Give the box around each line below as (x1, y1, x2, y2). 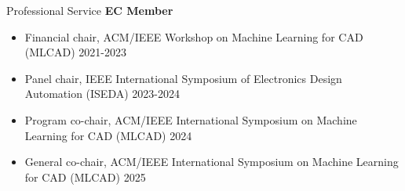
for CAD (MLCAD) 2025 (24, 168, 146, 185)
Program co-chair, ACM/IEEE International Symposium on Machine (24, 111, 357, 128)
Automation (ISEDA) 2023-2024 (24, 85, 180, 102)
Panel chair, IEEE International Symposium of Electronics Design (24, 70, 342, 86)
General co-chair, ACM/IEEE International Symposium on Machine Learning (24, 153, 399, 170)
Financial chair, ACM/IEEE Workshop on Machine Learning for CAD (24, 28, 363, 45)
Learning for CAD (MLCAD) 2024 (24, 127, 192, 143)
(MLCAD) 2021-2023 (24, 44, 126, 60)
